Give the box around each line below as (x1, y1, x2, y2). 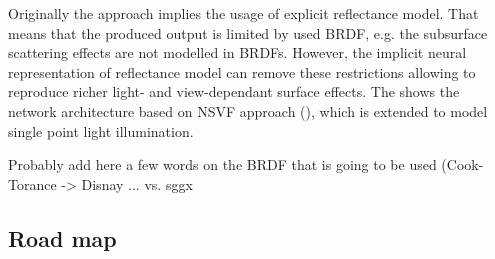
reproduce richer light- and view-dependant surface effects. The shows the (8, 81, 460, 102)
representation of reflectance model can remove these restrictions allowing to (8, 61, 476, 82)
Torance (8, 173, 57, 194)
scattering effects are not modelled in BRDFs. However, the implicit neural (8, 42, 467, 63)
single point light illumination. (8, 120, 194, 141)
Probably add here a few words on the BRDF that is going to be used (8, 154, 437, 175)
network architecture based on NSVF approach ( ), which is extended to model (8, 100, 488, 121)
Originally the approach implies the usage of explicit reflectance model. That (8, 3, 479, 23)
